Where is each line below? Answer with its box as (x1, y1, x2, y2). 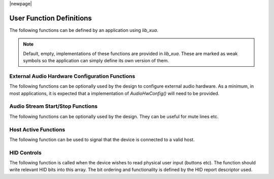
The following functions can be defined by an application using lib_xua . (9, 27, 158, 33)
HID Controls (9, 149, 42, 156)
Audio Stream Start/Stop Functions (9, 103, 98, 110)
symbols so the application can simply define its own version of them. (23, 58, 169, 64)
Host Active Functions (9, 126, 65, 133)
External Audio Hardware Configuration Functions (9, 72, 135, 79)
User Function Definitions (9, 14, 92, 22)
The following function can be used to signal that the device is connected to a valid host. (9, 137, 195, 143)
